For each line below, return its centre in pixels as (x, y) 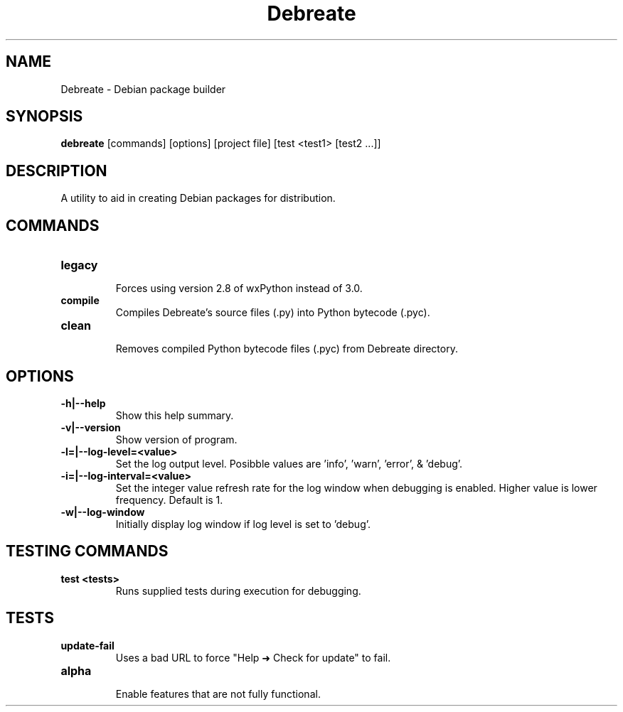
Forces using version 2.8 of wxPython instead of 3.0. (239, 288)
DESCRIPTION (57, 171)
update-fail (87, 645)
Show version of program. (176, 439)
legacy (79, 265)
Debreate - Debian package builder (143, 89)
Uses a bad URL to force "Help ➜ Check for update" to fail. (253, 657)
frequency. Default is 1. (169, 500)
